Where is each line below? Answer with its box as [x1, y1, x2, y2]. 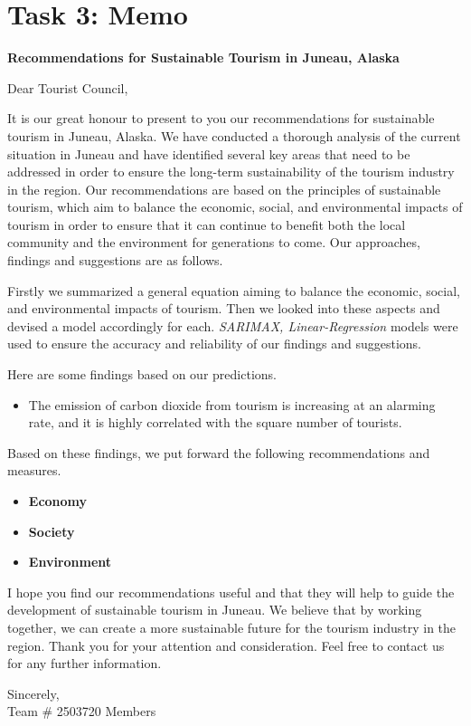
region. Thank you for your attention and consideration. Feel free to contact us [7, 635, 445, 654]
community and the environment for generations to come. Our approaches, [7, 233, 420, 252]
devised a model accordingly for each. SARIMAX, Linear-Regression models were [7, 316, 458, 335]
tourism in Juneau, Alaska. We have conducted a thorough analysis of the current [7, 126, 461, 145]
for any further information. [7, 654, 162, 673]
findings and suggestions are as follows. [7, 251, 223, 270]
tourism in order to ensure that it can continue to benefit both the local [7, 215, 406, 234]
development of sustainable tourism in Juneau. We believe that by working [7, 600, 422, 619]
